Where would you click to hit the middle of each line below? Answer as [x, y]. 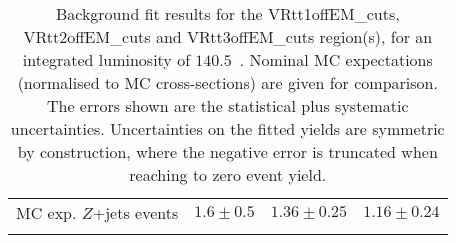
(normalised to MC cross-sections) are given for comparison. [227, 82]
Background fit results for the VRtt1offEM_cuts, [227, 13]
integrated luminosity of [106, 59]
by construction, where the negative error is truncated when [227, 151]
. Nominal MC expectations [336, 59]
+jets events [135, 212]
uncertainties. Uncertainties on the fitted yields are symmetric [227, 128]
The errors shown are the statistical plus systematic [227, 105]
